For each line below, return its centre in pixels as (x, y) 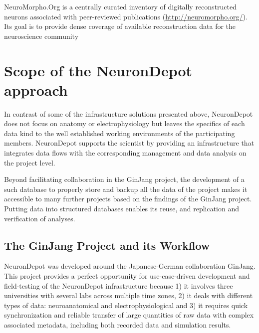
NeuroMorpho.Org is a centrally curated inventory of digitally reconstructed (121, 6)
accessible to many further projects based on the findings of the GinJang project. (128, 199)
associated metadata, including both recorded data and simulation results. (118, 324)
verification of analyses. (40, 218)
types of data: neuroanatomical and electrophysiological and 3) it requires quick (126, 305)
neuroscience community (41, 36)
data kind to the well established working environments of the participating (120, 133)
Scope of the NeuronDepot (98, 70)
